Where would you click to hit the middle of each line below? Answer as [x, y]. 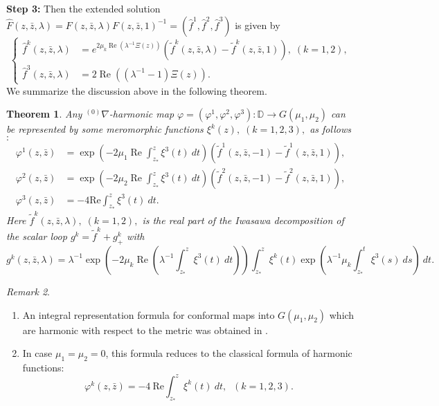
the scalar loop [37, 236]
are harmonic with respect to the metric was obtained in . [145, 330]
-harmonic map [142, 114]
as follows [330, 129]
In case [37, 353]
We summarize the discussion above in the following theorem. [137, 90]
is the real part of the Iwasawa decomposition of [243, 220]
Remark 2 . [28, 291]
